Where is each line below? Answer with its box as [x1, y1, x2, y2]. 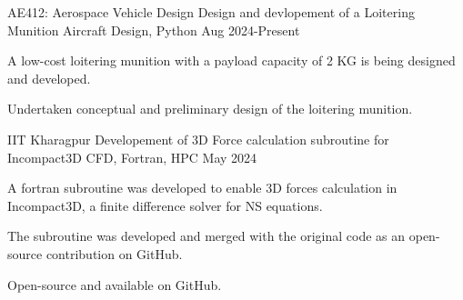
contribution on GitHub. [45, 244, 183, 263]
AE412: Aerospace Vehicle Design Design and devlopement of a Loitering [7, 3, 415, 21]
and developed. [7, 68, 91, 87]
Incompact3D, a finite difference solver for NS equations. [7, 195, 323, 215]
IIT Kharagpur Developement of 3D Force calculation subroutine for [7, 129, 389, 148]
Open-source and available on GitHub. [7, 275, 222, 294]
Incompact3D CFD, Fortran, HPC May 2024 [7, 147, 257, 166]
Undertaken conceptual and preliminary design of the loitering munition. [7, 99, 413, 118]
